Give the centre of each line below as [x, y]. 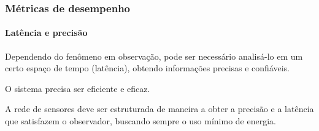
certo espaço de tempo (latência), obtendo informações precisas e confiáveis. [148, 68]
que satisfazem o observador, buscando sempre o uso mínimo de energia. [140, 121]
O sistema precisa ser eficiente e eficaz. [78, 88]
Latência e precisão [46, 33]
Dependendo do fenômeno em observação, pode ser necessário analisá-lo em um [154, 56]
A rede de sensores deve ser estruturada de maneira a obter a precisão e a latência [159, 109]
